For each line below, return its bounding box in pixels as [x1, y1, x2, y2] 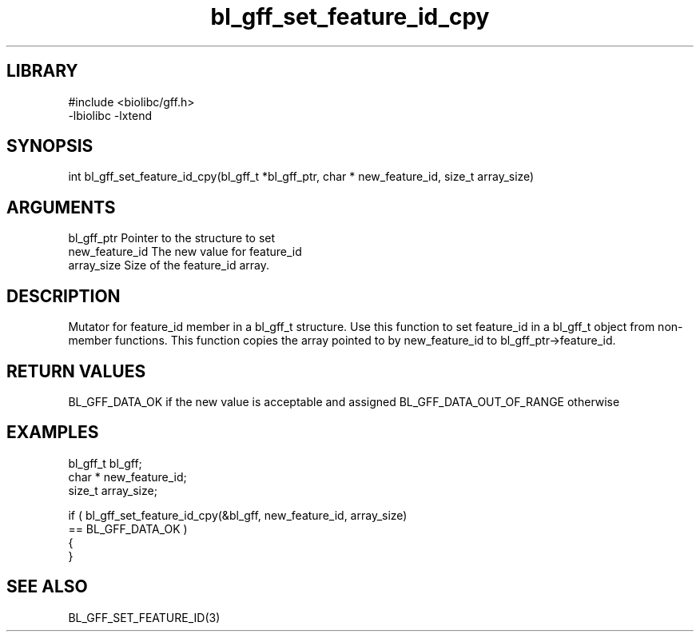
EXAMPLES [6, 422, 99, 443]
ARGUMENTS [6, 197, 116, 217]
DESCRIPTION [6, 285, 121, 306]
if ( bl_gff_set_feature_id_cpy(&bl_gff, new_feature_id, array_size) [68, 508, 408, 522]
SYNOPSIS [6, 136, 93, 157]
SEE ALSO [6, 576, 88, 597]
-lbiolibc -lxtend [68, 108, 153, 122]
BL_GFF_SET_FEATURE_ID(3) [68, 610, 221, 624]
